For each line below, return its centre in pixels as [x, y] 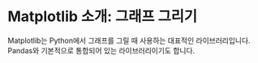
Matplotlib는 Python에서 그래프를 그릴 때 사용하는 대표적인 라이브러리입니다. [129, 40]
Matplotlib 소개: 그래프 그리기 [103, 17]
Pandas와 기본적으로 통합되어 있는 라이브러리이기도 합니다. [101, 50]
